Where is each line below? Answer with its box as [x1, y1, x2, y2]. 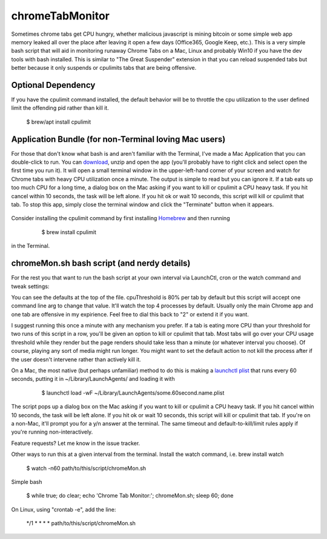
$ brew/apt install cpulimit [26, 118, 91, 126]
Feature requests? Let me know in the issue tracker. [11, 440, 140, 447]
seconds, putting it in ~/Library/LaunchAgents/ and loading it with [11, 375, 175, 383]
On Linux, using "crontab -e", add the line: [11, 506, 116, 513]
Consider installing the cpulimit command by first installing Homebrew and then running [11, 215, 230, 222]
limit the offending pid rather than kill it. [11, 104, 109, 112]
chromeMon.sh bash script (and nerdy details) [11, 258, 191, 269]
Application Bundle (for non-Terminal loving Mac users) [11, 134, 226, 144]
